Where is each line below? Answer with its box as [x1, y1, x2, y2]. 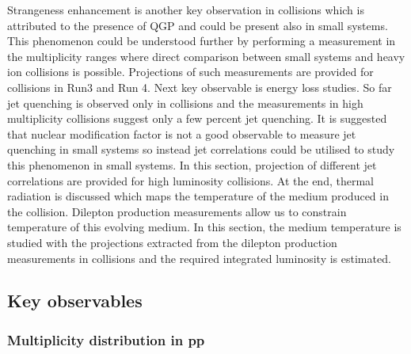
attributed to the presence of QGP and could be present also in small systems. [7, 17, 388, 33]
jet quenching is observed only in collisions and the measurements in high [7, 94, 363, 111]
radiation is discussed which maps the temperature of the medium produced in [7, 188, 389, 204]
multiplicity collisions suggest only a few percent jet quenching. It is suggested [7, 110, 387, 127]
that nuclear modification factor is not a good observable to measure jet [7, 125, 356, 142]
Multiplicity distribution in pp [7, 329, 205, 349]
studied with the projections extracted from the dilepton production [7, 234, 337, 250]
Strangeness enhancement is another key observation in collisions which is [7, 2, 364, 17]
